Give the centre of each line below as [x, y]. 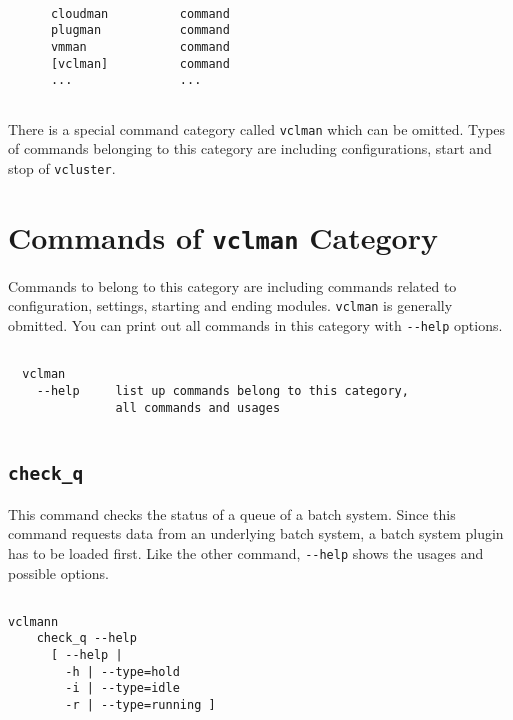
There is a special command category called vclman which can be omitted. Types [257, 128]
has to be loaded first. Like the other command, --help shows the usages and [246, 552]
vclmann [33, 621]
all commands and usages [198, 407]
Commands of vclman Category [223, 236]
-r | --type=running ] [140, 705]
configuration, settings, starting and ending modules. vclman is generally [230, 305]
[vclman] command [140, 63]
